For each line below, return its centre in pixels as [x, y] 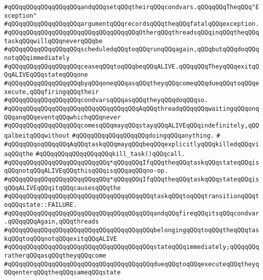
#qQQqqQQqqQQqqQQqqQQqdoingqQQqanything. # [146, 135]
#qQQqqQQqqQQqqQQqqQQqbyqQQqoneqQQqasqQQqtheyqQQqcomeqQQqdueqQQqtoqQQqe [132, 83]
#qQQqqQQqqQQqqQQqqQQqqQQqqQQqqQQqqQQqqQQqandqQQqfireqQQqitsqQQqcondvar [132, 213]
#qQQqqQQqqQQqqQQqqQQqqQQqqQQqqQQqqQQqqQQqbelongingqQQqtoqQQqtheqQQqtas [132, 230]
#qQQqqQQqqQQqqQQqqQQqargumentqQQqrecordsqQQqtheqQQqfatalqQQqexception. [132, 24]
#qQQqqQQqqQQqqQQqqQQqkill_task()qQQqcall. [110, 154]
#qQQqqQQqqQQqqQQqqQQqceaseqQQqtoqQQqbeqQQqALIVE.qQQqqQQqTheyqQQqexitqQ [132, 66]
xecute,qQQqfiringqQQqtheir [52, 92]
